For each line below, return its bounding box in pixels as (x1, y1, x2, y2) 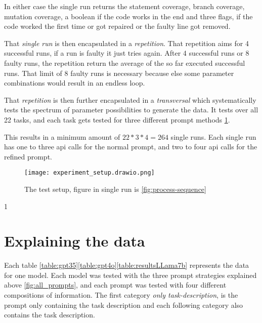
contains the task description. (4, 309, 95, 320)
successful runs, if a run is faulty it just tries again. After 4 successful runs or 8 (4, 48, 249, 58)
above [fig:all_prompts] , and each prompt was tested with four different (4, 279, 227, 290)
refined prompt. (4, 151, 52, 161)
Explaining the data (4, 230, 145, 251)
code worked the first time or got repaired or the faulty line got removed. (4, 21, 231, 31)
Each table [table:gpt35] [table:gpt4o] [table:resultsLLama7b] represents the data (4, 260, 249, 270)
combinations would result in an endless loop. (4, 77, 145, 88)
